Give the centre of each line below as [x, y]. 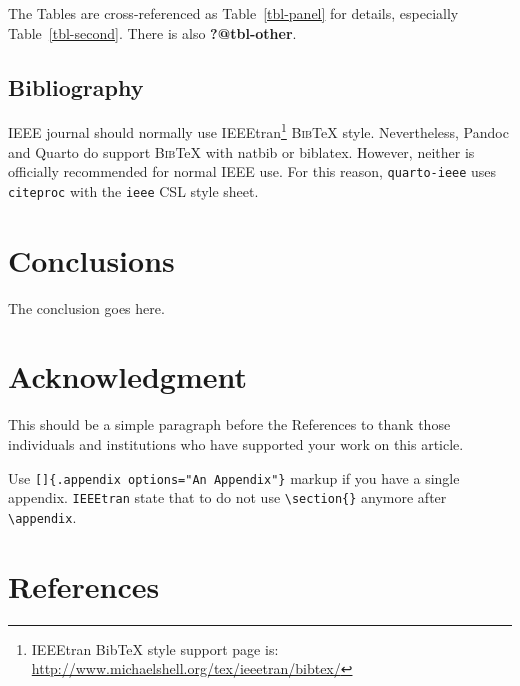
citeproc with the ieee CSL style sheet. [133, 190]
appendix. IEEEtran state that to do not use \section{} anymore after [227, 497]
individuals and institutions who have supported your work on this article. [236, 443]
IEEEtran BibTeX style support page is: [155, 648]
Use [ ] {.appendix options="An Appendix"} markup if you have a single [234, 477]
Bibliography [76, 86]
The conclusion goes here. [86, 307]
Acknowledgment [127, 376]
